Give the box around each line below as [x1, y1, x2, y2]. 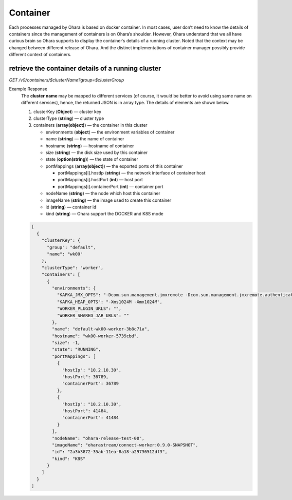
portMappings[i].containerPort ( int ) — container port [57, 183, 164, 190]
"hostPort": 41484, [62, 408, 109, 414]
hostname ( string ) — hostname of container [45, 143, 134, 149]
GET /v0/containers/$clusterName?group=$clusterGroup [9, 77, 124, 83]
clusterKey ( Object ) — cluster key [33, 109, 102, 115]
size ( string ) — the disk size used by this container [45, 149, 148, 155]
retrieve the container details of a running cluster [9, 64, 162, 73]
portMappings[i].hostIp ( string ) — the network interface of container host [57, 170, 205, 176]
